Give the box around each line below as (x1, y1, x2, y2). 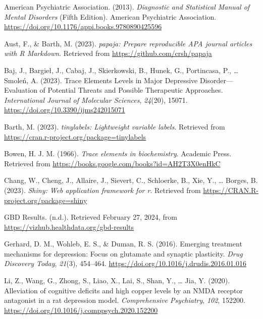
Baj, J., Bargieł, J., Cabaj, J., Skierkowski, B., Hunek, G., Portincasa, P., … (4, 65, 239, 75)
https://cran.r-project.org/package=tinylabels (4, 131, 146, 142)
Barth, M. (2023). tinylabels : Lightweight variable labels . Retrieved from (4, 121, 225, 132)
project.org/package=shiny (4, 195, 87, 205)
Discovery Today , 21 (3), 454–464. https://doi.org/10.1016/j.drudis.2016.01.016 (4, 258, 246, 269)
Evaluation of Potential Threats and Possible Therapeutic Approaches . (4, 85, 223, 95)
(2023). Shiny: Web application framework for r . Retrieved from (4, 184, 201, 195)
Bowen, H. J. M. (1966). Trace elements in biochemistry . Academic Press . (4, 148, 232, 159)
